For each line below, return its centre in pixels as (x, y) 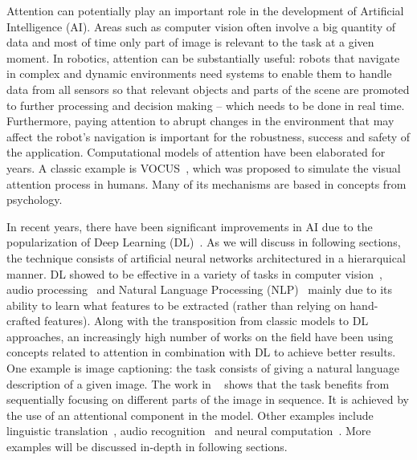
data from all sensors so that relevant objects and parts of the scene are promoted (208, 89)
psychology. (35, 199)
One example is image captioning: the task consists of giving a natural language (203, 368)
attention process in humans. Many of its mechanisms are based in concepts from (206, 183)
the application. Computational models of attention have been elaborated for (196, 152)
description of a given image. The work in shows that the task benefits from (198, 383)
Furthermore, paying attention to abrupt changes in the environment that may (200, 121)
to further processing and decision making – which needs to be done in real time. (206, 105)
